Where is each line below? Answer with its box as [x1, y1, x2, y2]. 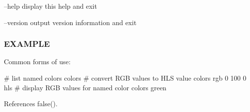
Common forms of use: [4, 56, 71, 67]
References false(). [4, 98, 58, 109]
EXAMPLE [4, 38, 50, 50]
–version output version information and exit [4, 17, 137, 27]
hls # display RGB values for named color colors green [4, 82, 167, 92]
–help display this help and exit [4, 1, 97, 11]
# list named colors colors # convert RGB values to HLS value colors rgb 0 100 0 [4, 73, 247, 83]
